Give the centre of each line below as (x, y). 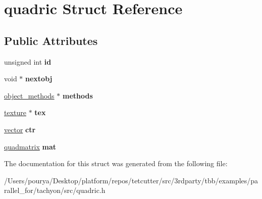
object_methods (29, 95)
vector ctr (20, 129)
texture (15, 112)
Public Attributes (51, 40)
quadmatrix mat (30, 146)
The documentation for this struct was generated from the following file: (116, 163)
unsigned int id (28, 61)
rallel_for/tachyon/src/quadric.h (55, 190)
